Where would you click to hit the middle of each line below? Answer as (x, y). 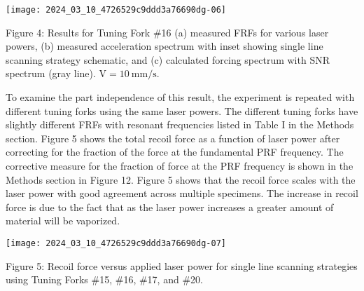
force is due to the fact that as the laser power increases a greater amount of (170, 207)
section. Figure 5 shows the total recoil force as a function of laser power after (173, 138)
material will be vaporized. (63, 221)
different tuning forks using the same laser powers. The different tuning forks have (182, 110)
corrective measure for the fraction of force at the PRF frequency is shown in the (180, 165)
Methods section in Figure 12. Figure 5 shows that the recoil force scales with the (181, 179)
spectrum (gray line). (51, 73)
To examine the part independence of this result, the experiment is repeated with (180, 97)
